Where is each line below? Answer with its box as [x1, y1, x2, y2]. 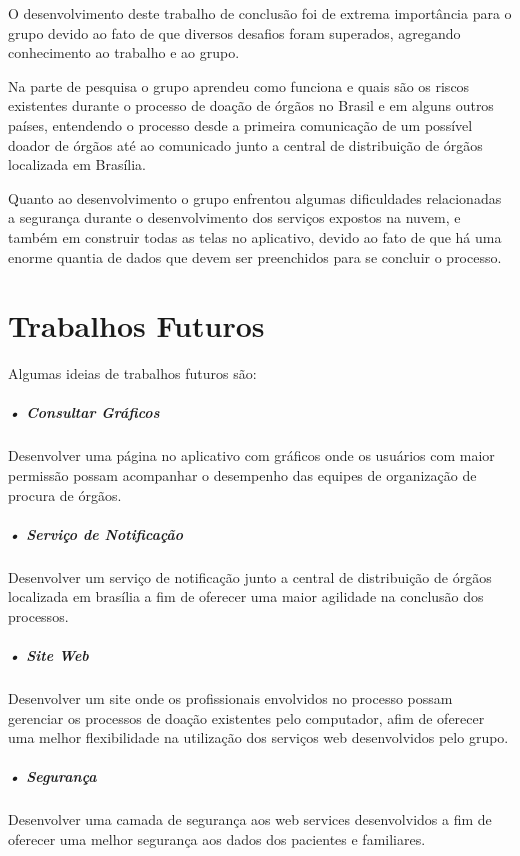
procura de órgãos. [8, 484, 122, 505]
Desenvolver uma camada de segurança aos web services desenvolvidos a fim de [8, 809, 492, 830]
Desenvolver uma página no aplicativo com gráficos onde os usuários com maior [8, 445, 495, 466]
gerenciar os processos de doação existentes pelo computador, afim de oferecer [8, 707, 485, 728]
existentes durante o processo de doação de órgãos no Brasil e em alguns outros [8, 95, 494, 116]
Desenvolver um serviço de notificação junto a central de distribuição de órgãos [8, 566, 492, 587]
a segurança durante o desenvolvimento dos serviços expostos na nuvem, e [8, 207, 461, 228]
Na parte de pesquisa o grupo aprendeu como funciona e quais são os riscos [8, 75, 470, 96]
